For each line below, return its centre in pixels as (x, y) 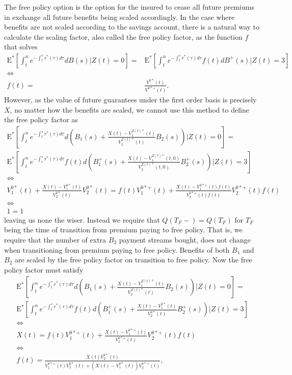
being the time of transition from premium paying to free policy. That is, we (123, 230)
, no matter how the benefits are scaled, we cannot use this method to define (129, 109)
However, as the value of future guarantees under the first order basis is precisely (130, 99)
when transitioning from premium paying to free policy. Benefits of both (117, 249)
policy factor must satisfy (44, 269)
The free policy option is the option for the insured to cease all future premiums (129, 7)
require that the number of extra (55, 239)
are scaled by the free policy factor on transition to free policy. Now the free (133, 260)
